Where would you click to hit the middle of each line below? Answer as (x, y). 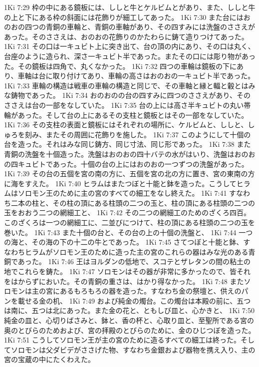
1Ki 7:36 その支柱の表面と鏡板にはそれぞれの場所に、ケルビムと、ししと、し (129, 125)
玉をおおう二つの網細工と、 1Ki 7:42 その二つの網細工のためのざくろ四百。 (128, 212)
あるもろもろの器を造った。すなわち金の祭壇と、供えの (150, 291)
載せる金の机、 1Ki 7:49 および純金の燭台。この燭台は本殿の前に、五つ (134, 300)
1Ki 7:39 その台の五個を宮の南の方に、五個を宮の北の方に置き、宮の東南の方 (129, 174)
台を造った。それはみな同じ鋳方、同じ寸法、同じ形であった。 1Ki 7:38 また (128, 144)
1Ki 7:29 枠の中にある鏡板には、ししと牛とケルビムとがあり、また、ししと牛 (130, 7)
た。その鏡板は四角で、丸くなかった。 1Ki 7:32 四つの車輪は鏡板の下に (121, 66)
